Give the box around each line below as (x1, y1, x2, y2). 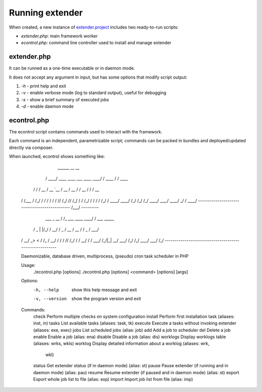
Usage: (21, 262, 36, 268)
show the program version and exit (71, 296, 141, 302)
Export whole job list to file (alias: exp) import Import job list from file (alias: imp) (33, 376, 194, 382)
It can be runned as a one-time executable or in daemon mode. (9, 65, 135, 71)
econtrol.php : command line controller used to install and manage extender (21, 40, 172, 46)
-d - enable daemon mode (21, 103, 74, 109)
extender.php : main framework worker (21, 33, 98, 39)
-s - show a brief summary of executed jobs (21, 97, 109, 102)
